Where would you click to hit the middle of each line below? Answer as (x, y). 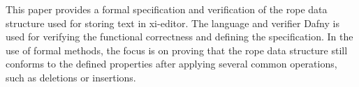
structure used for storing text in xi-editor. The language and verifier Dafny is (173, 23)
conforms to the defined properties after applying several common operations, (171, 64)
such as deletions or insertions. (71, 77)
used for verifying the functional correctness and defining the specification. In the (179, 37)
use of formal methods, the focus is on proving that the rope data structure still (177, 50)
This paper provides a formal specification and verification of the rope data (167, 9)
